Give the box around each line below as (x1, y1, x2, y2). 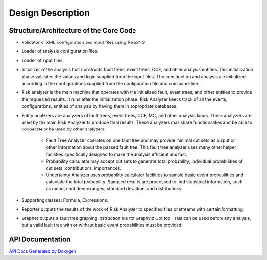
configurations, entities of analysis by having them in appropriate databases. (21, 103, 178, 109)
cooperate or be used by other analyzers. (21, 126, 106, 132)
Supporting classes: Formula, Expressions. (21, 197, 109, 203)
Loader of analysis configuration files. (21, 48, 99, 54)
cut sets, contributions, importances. (46, 165, 121, 171)
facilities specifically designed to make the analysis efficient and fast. (46, 151, 188, 157)
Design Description (9, 7, 90, 18)
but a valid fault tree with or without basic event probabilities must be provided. (21, 222, 183, 228)
